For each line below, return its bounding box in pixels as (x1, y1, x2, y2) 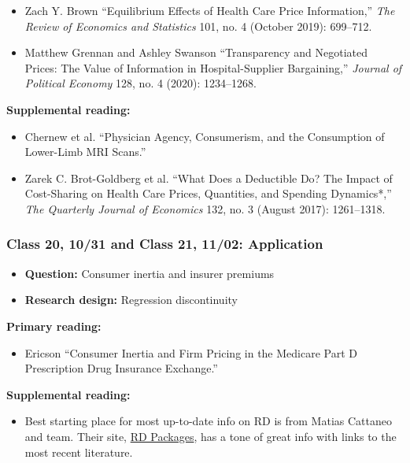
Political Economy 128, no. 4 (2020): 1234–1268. (24, 75, 257, 91)
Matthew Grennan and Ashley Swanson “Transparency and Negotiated (24, 44, 368, 61)
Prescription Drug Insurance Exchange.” (24, 360, 218, 376)
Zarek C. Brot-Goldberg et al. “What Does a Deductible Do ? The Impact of (24, 169, 393, 186)
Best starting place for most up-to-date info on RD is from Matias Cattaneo (24, 413, 392, 429)
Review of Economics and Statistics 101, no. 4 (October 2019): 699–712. (24, 17, 372, 34)
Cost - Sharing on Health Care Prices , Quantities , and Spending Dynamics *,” (24, 185, 392, 202)
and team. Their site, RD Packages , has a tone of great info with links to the (24, 428, 397, 444)
